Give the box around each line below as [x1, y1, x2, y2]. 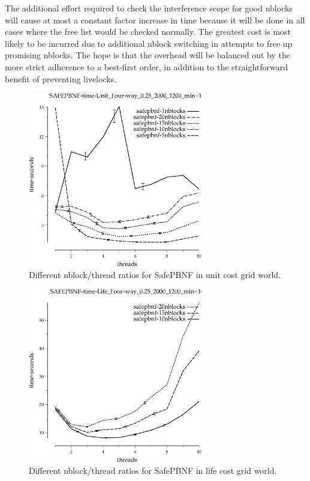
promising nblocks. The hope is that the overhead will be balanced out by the [5, 49, 290, 61]
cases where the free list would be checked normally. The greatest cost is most [5, 25, 291, 38]
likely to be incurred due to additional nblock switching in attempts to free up [5, 37, 293, 49]
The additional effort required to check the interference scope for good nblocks [5, 2, 293, 14]
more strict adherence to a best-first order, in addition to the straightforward [5, 60, 288, 73]
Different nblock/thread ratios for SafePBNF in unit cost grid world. [29, 268, 281, 280]
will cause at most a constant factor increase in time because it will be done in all [5, 13, 305, 26]
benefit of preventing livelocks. [5, 72, 117, 85]
